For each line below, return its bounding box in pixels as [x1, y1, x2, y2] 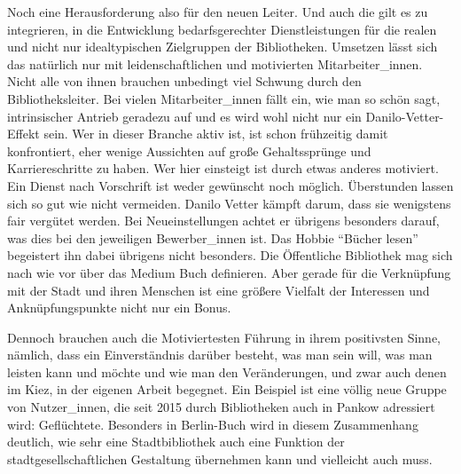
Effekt [7, 124, 40, 143]
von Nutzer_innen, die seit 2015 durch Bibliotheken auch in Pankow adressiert [7, 398, 435, 416]
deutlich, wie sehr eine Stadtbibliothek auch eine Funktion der [7, 432, 345, 451]
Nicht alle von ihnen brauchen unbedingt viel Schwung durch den [7, 72, 362, 91]
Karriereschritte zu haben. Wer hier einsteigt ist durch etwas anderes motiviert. [7, 159, 439, 178]
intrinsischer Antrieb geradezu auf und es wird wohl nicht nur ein [7, 107, 362, 125]
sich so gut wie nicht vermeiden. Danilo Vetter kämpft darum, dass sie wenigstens [7, 194, 451, 212]
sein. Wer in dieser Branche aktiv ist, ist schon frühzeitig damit [43, 124, 388, 143]
